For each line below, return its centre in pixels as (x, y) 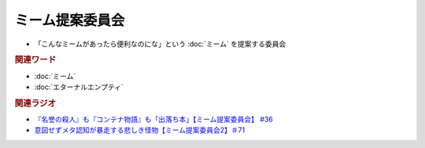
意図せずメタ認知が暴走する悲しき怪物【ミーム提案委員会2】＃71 (140, 130)
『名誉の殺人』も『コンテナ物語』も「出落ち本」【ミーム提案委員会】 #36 (153, 119)
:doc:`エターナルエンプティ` (79, 87)
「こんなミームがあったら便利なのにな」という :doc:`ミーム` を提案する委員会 (160, 44)
